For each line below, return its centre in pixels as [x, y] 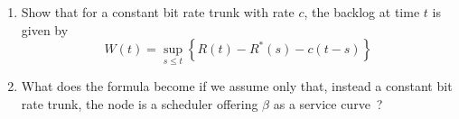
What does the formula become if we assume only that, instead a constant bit [237, 86]
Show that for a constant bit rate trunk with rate [158, 12]
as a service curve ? [328, 104]
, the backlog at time [362, 12]
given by [45, 29]
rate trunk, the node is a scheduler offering [140, 104]
